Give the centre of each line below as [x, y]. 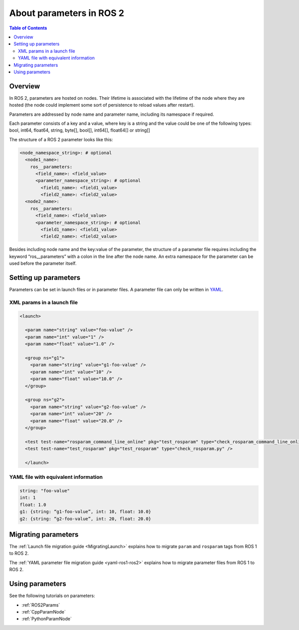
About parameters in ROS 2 [67, 13]
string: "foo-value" [45, 491]
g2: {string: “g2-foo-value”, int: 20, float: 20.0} [85, 519]
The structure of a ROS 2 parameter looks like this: [61, 139]
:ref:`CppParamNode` [44, 612]
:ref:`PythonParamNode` [47, 619]
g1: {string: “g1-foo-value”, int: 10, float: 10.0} [85, 512]
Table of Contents [28, 28]
